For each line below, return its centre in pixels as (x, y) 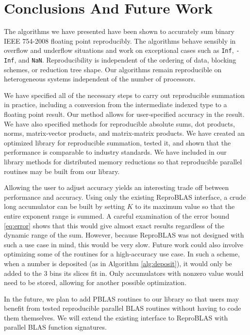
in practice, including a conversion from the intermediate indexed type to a (116, 104)
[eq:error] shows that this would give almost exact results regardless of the (114, 225)
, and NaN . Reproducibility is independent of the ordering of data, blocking (125, 59)
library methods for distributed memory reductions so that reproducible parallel (123, 161)
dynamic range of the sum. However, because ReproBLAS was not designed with (124, 235)
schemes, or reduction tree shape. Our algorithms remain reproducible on (113, 69)
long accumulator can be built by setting (65, 206)
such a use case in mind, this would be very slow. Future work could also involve (124, 244)
